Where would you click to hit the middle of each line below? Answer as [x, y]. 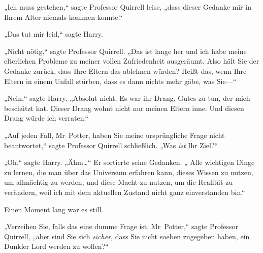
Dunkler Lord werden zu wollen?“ [56, 246]
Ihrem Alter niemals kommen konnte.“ [63, 17]
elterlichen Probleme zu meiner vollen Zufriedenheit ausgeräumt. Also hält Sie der [132, 61]
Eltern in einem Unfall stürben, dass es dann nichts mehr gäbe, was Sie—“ [120, 81]
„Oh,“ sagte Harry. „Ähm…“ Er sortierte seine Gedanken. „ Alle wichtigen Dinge [129, 162]
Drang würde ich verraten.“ [46, 118]
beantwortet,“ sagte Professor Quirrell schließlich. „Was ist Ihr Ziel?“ [111, 145]
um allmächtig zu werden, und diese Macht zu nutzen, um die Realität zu [119, 182]
